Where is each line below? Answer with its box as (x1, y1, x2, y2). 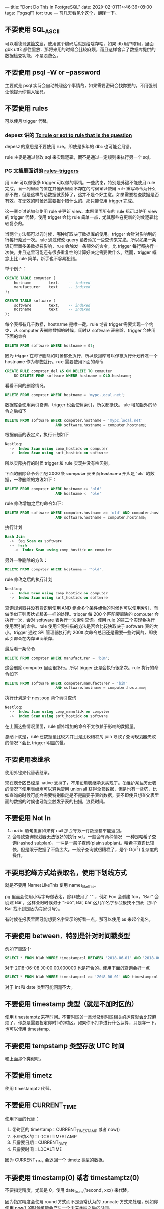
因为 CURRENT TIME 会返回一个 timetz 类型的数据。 (5, 1157, 107, 1164)
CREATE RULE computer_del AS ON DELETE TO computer (5, 369, 112, 374)
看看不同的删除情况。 (5, 382, 48, 388)
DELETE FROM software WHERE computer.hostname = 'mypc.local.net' (5, 418, 143, 423)
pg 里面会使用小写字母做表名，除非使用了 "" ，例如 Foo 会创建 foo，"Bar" (5, 893, 154, 899)
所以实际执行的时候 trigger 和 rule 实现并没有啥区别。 (5, 460, 112, 466)
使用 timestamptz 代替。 (5, 1085, 54, 1091)
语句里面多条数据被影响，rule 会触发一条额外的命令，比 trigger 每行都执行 (5, 243, 154, 249)
